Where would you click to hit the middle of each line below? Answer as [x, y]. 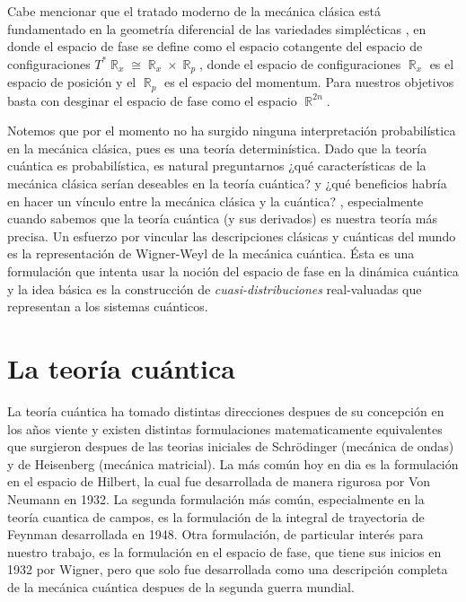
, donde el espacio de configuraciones [300, 63]
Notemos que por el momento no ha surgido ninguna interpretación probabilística [232, 131]
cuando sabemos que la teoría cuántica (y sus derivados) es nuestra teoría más [223, 218]
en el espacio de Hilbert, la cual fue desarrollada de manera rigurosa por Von [219, 481]
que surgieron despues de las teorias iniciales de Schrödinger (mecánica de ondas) [231, 446]
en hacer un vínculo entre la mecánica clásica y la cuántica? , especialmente [215, 201]
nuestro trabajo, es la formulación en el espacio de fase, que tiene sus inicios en [224, 551]
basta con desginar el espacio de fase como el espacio [152, 100]
